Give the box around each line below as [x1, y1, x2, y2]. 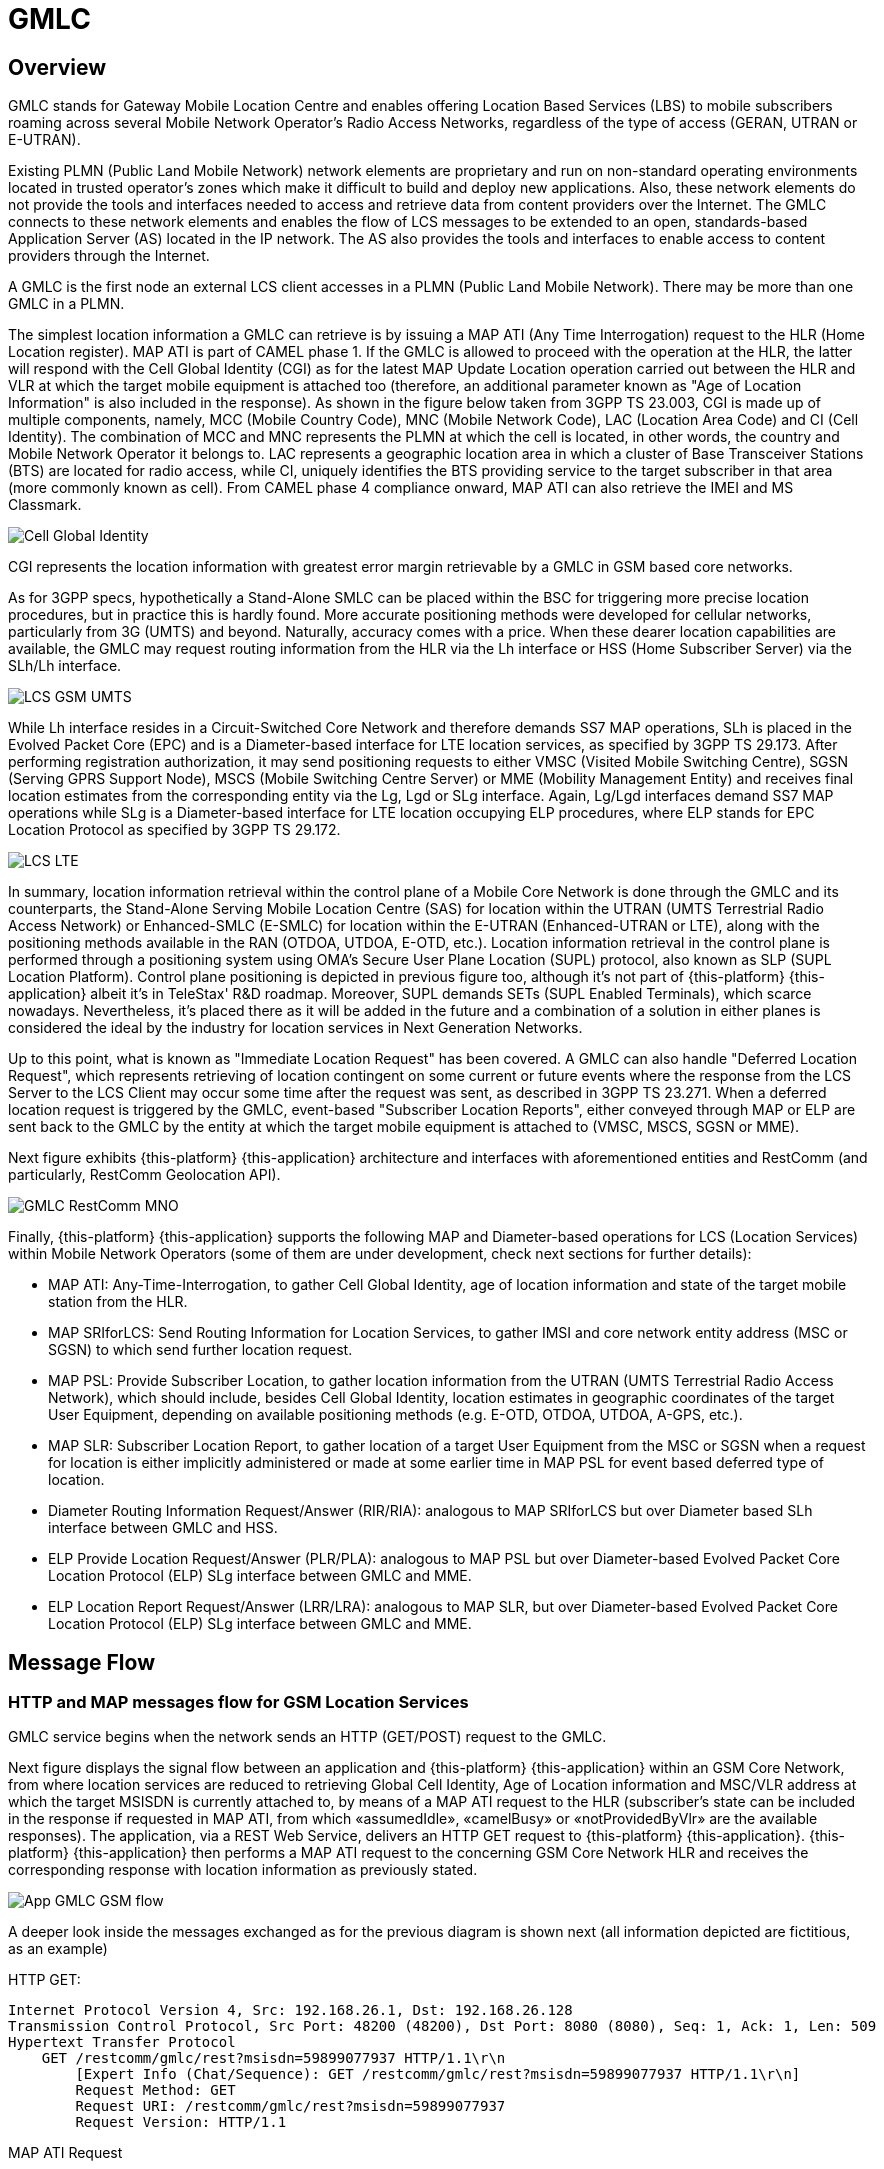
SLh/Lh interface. [8, 657, 122, 675]
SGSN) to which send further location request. [48, 1341, 353, 1359]
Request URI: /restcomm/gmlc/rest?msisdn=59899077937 [75, 2098, 506, 2115]
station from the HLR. [48, 1293, 188, 1311]
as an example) [8, 1940, 108, 1958]
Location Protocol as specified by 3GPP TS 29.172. [8, 821, 341, 839]
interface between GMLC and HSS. [48, 1519, 278, 1537]
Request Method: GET [75, 2082, 236, 2099]
